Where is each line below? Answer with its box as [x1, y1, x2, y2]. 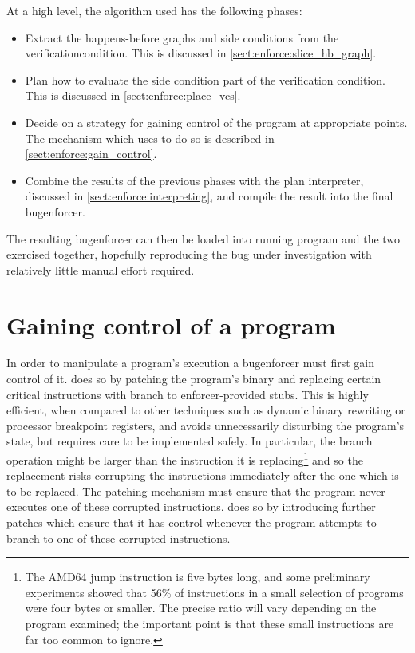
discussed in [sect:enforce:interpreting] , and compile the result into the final [25, 188, 393, 204]
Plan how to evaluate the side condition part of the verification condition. [25, 71, 385, 88]
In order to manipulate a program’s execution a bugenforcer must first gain [6, 354, 374, 371]
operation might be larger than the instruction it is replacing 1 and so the [6, 449, 363, 468]
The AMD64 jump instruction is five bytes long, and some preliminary [25, 568, 370, 585]
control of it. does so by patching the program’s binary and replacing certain [6, 370, 381, 387]
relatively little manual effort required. [6, 261, 195, 278]
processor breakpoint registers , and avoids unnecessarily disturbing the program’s [6, 417, 405, 433]
